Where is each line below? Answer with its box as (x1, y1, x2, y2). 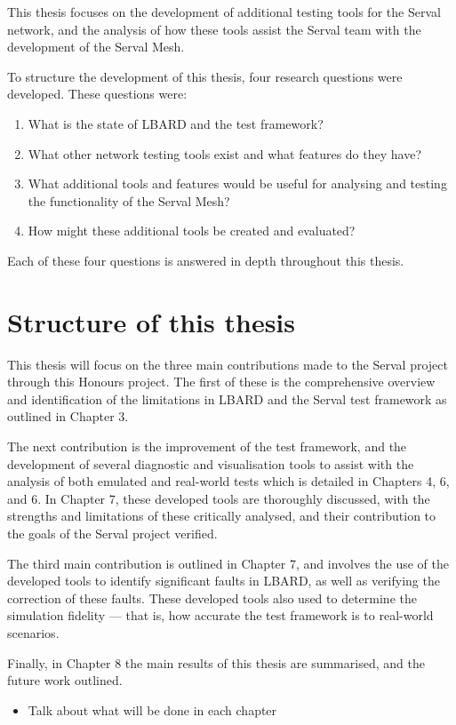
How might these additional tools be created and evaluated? (28, 221, 356, 240)
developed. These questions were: (7, 84, 188, 103)
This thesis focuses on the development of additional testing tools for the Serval (7, 3, 441, 20)
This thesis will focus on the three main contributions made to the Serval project (7, 355, 448, 373)
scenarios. (7, 623, 60, 641)
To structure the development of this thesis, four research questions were (7, 67, 403, 85)
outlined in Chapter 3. (7, 407, 129, 426)
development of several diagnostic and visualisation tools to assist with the (7, 454, 414, 473)
